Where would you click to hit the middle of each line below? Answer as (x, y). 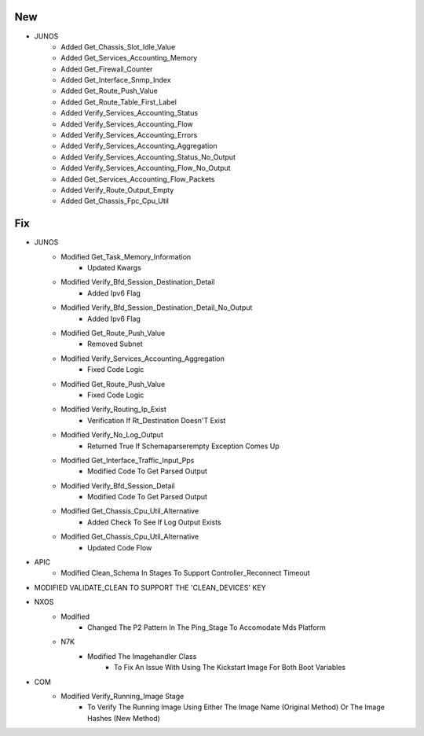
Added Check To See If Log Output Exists (154, 522)
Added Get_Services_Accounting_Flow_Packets (138, 179)
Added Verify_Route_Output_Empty (117, 190)
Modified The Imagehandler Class (142, 656)
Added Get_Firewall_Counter (107, 69)
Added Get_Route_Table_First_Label (119, 101)
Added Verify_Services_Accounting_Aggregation (139, 146)
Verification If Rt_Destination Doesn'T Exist (157, 420)
